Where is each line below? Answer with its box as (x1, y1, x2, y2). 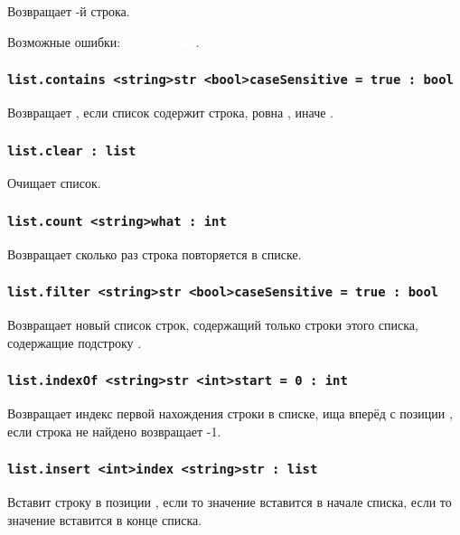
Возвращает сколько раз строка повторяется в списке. (7, 244, 302, 263)
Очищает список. (7, 174, 101, 192)
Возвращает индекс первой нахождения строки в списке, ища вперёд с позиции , (7, 404, 453, 423)
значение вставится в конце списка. (7, 510, 202, 529)
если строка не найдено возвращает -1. (7, 421, 221, 440)
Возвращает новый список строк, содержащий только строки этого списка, (7, 315, 418, 334)
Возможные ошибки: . (7, 32, 200, 51)
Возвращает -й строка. (7, 2, 130, 20)
